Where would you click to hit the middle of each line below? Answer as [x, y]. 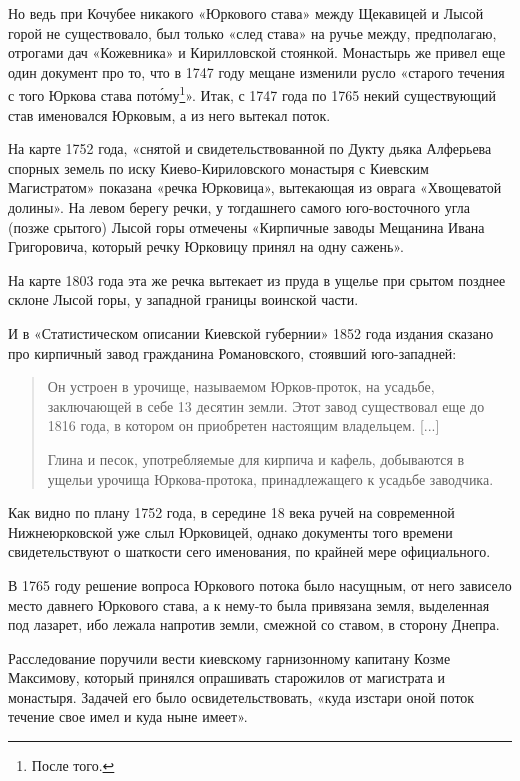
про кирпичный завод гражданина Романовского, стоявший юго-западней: [232, 352]
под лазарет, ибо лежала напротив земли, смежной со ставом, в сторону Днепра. [254, 624]
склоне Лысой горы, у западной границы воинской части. [183, 299]
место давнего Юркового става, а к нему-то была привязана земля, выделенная [249, 604]
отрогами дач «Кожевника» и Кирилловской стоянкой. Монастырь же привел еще [257, 52]
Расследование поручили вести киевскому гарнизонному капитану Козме [229, 657]
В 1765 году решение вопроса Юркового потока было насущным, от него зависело [260, 584]
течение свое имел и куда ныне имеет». [128, 716]
